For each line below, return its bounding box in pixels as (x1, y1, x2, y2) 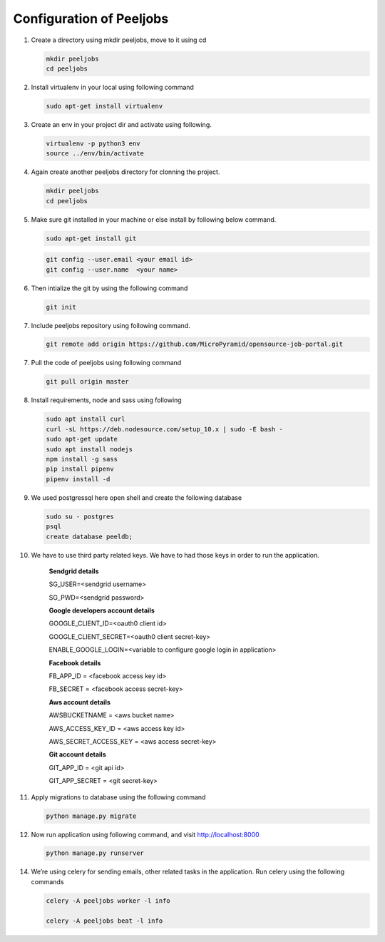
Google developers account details (48, 606, 155, 615)
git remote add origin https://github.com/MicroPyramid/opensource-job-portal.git (46, 340, 344, 349)
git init (46, 303, 77, 311)
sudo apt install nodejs (46, 445, 133, 453)
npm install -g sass (46, 455, 118, 463)
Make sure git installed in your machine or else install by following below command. (31, 215, 277, 224)
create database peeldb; (46, 532, 133, 541)
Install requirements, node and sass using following (31, 396, 182, 404)
